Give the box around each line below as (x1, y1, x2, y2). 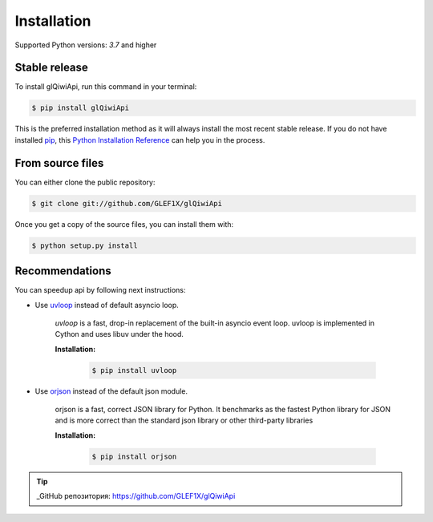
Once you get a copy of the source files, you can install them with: (14, 219, 234, 229)
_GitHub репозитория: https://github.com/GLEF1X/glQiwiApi (36, 492, 236, 501)
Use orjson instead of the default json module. (34, 386, 188, 396)
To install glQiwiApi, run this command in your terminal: (14, 82, 197, 91)
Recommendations (14, 265, 111, 278)
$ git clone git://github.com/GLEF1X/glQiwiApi (31, 199, 222, 208)
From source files (14, 156, 104, 170)
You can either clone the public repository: (14, 177, 156, 187)
